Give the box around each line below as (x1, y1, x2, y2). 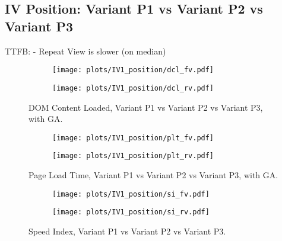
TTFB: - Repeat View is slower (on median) (5, 44, 166, 57)
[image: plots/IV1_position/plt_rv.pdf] (52, 152, 214, 160)
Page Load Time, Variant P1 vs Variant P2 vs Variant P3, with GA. (28, 169, 278, 181)
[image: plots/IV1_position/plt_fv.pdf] (52, 133, 214, 142)
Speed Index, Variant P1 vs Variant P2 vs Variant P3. (28, 224, 226, 237)
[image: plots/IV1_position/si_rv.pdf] (52, 208, 210, 217)
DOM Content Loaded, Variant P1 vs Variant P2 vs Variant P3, (28, 101, 263, 113)
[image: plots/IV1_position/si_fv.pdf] (52, 189, 210, 198)
